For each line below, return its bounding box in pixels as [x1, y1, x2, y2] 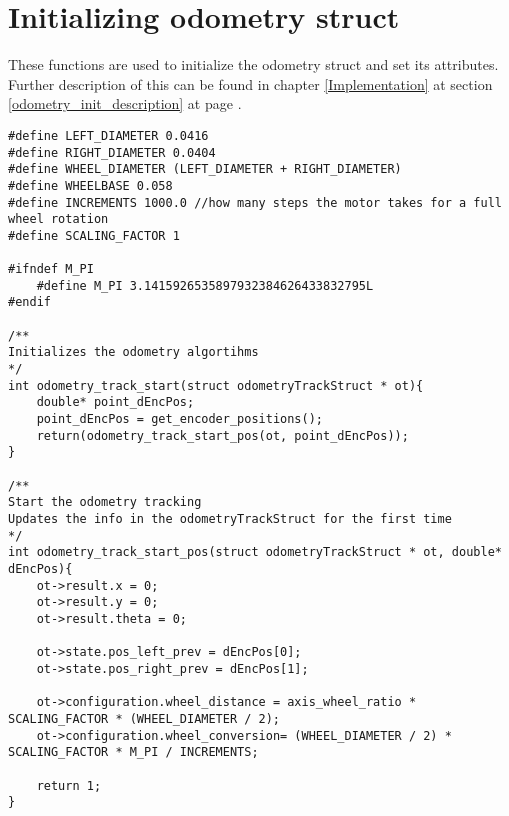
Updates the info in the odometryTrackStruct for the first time [8, 512, 452, 526]
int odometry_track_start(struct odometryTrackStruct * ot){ [8, 378, 424, 393]
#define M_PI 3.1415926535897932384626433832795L [36, 278, 374, 293]
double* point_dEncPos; [36, 395, 195, 410]
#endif [8, 295, 51, 310]
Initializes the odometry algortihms [8, 345, 259, 360]
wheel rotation [8, 212, 109, 227]
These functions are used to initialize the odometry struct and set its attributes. [8, 54, 499, 75]
